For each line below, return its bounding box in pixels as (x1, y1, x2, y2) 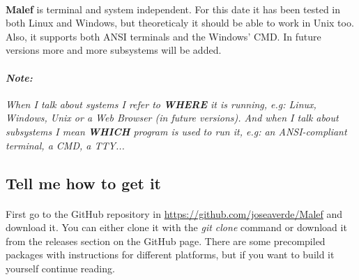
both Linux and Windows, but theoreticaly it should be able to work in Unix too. (6, 15, 354, 30)
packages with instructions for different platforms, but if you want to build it (6, 247, 335, 262)
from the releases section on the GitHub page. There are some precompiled (6, 233, 326, 248)
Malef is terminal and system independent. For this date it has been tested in (6, 1, 341, 16)
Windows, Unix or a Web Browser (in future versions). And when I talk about (6, 110, 339, 125)
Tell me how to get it (6, 172, 161, 193)
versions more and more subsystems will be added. (6, 43, 222, 57)
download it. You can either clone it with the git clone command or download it (6, 220, 347, 235)
